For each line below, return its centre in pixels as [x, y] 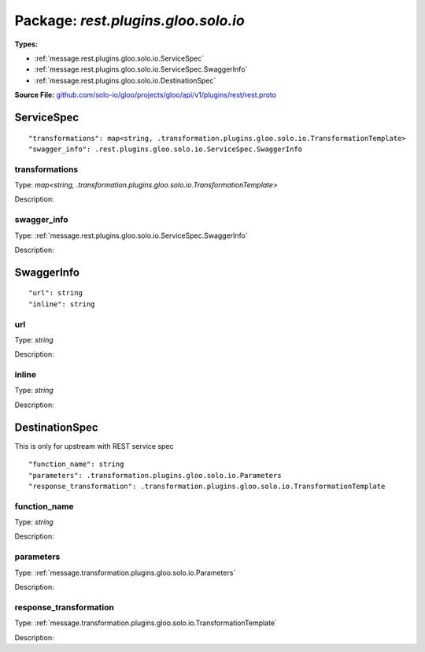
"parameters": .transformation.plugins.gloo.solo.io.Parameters [155, 475]
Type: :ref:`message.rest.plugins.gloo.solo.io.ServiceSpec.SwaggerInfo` [131, 235]
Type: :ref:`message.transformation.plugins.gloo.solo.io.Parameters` [125, 572]
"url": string [55, 293]
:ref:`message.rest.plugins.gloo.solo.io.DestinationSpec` [125, 80]
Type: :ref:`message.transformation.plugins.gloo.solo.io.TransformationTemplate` [146, 623]
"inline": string [62, 304]
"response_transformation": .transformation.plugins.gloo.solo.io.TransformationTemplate [207, 486]
